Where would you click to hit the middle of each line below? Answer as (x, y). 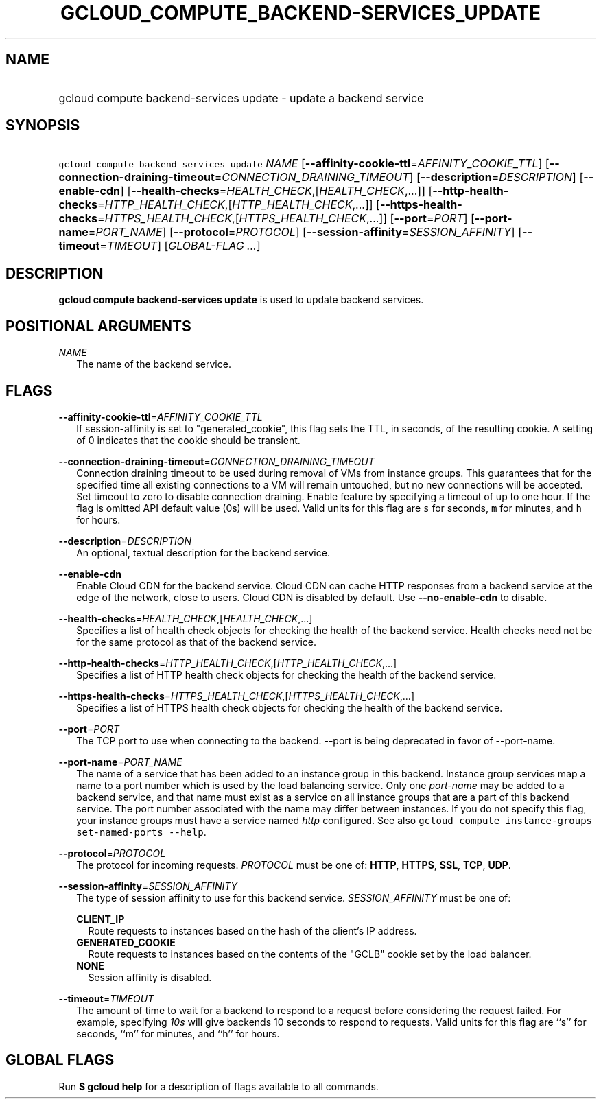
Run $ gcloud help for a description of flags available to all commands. (219, 1086)
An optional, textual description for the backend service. (203, 552)
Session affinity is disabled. (150, 977)
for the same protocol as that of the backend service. (196, 642)
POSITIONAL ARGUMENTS (98, 326)
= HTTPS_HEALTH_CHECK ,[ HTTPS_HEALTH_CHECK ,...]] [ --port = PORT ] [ (286, 219)
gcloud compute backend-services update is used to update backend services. (241, 300)
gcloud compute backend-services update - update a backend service (241, 98)
